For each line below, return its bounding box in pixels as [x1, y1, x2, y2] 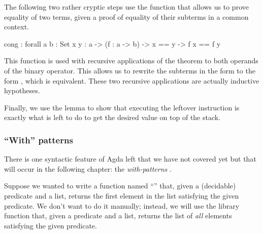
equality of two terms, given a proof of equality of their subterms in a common [4, 11, 249, 22]
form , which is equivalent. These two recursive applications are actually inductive [4, 75, 259, 86]
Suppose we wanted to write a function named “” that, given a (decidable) [4, 180, 236, 191]
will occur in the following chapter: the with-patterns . [4, 163, 172, 174]
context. [4, 21, 29, 32]
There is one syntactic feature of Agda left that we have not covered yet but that [4, 153, 256, 164]
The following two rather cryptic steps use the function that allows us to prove [4, 2, 249, 12]
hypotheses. [4, 85, 40, 96]
